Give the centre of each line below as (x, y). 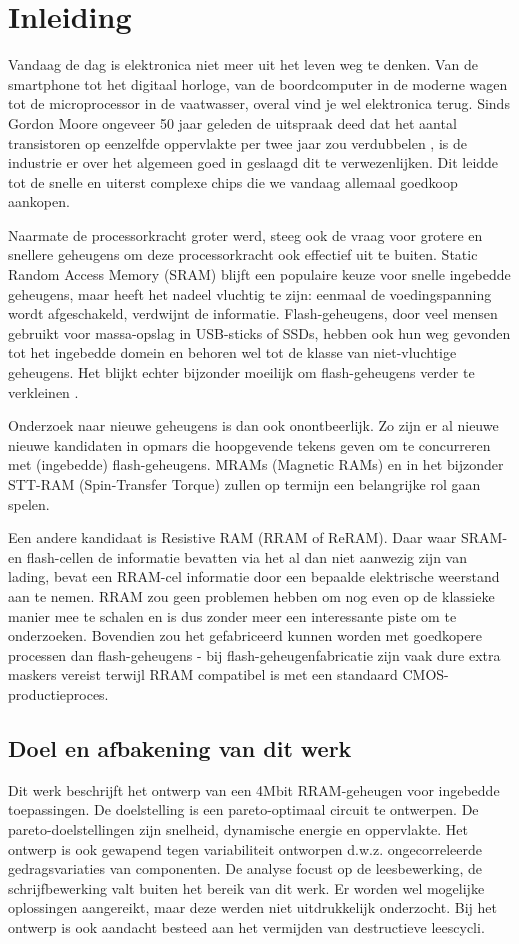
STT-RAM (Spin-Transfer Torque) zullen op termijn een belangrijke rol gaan (244, 484)
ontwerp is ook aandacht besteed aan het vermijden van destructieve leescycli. (246, 926)
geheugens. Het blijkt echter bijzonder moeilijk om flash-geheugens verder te (241, 372)
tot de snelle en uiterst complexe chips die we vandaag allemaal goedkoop (233, 181)
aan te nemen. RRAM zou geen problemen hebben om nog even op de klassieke (251, 595)
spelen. (29, 503)
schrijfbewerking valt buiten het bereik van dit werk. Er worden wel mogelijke (246, 887)
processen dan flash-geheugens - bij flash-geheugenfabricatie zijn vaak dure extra (254, 654)
